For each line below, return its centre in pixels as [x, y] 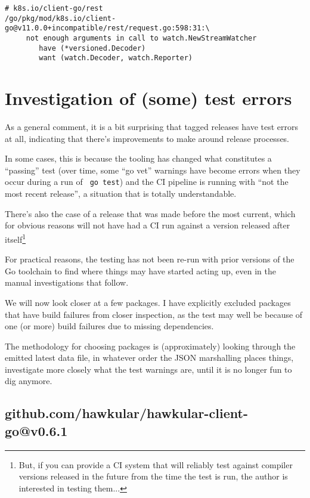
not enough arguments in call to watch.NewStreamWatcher [141, 38]
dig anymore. [29, 381]
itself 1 [15, 238]
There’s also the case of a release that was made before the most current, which [150, 213]
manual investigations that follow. [67, 282]
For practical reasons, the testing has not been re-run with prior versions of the [150, 259]
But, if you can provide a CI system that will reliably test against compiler [156, 464]
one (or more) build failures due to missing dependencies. [109, 326]
